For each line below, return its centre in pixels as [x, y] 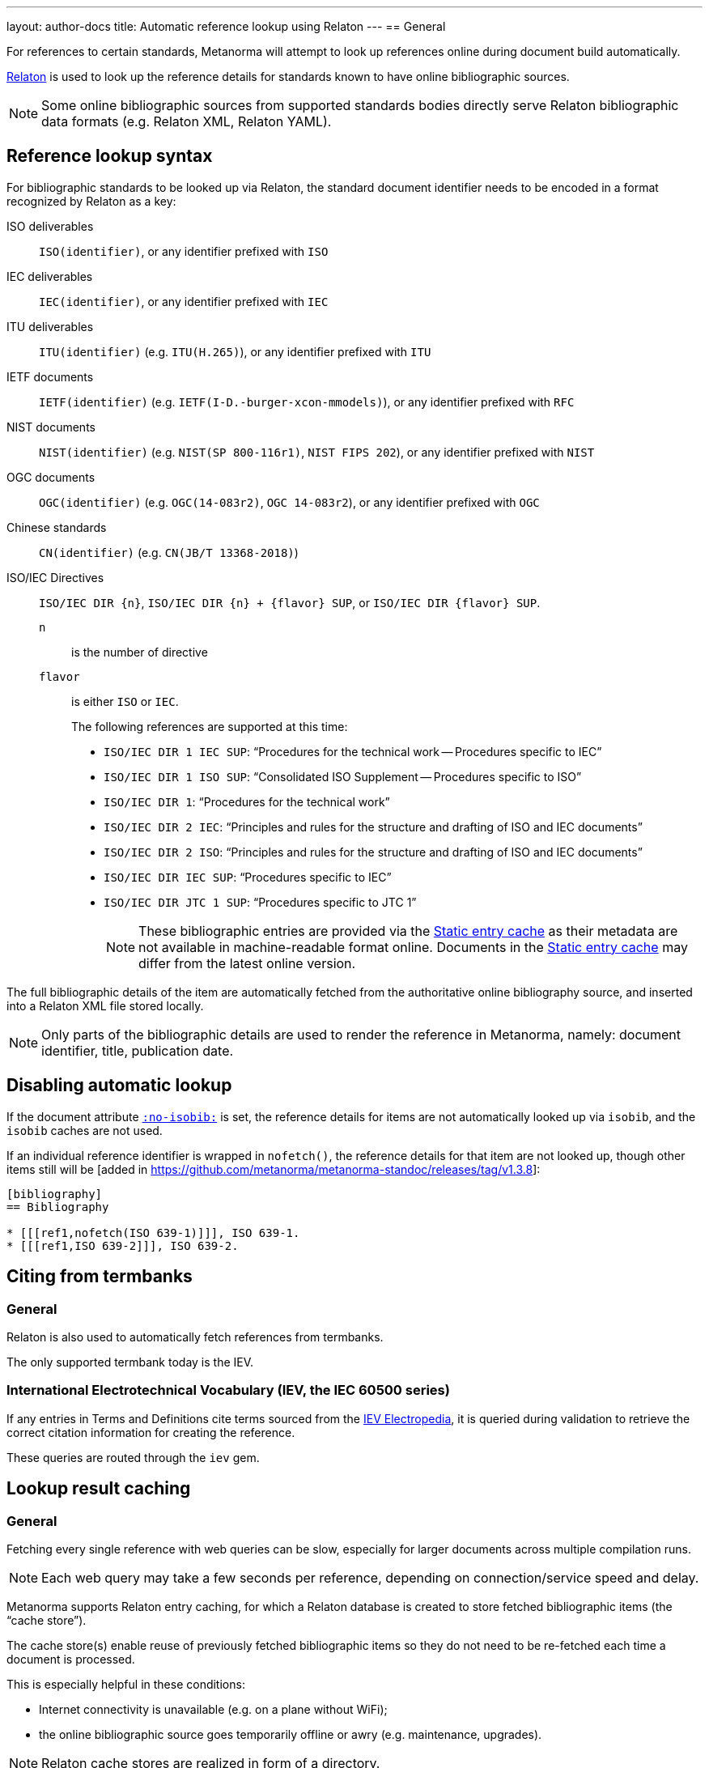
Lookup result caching [99, 1489]
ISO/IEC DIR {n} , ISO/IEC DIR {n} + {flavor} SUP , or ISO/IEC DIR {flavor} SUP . [290, 602]
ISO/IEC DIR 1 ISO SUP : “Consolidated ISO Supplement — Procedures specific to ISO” [343, 776]
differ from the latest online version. [247, 963]
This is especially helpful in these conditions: [126, 1684]
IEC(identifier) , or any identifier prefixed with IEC [184, 301]
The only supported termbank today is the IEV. [130, 1362]
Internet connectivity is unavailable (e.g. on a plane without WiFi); [213, 1709]
